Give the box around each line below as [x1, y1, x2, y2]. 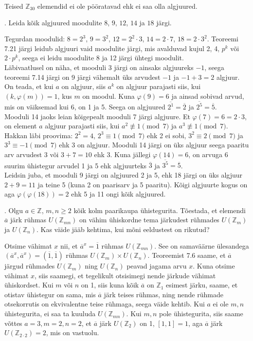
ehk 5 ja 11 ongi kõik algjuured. [71, 189, 166, 199]
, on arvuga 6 [188, 149, 228, 160]
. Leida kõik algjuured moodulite [4, 17, 102, 27]
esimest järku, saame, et [166, 280, 238, 290]
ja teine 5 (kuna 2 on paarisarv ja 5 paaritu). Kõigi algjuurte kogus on [37, 179, 248, 189]
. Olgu [4, 205, 23, 215]
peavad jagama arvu [126, 261, 187, 271]
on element [4, 121, 37, 131]
